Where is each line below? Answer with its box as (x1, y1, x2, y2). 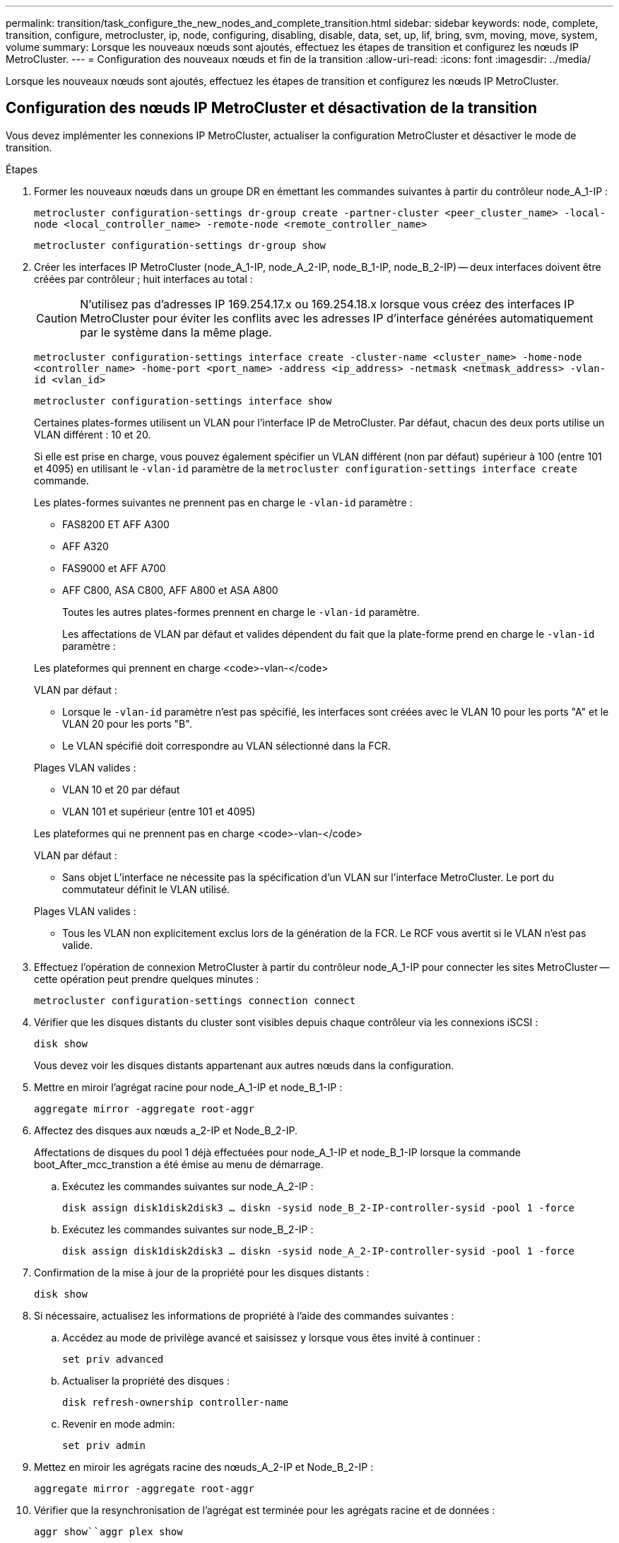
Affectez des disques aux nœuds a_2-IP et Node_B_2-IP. (34, 1124, 298, 1136)
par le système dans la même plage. (80, 325, 272, 339)
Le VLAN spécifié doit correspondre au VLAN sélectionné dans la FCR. (62, 739, 391, 752)
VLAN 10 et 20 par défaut (62, 783, 180, 796)
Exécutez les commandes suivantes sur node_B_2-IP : (62, 1223, 314, 1235)
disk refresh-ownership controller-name (62, 1396, 289, 1408)
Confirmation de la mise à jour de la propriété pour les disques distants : (34, 1266, 370, 1279)
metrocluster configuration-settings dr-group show (34, 239, 326, 251)
